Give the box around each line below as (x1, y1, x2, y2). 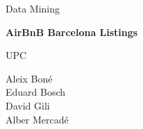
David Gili (6, 98, 50, 112)
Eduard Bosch (6, 85, 66, 99)
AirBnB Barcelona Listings (6, 24, 138, 39)
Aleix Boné (6, 71, 53, 85)
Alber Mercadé (6, 112, 69, 126)
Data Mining (6, 1, 60, 15)
